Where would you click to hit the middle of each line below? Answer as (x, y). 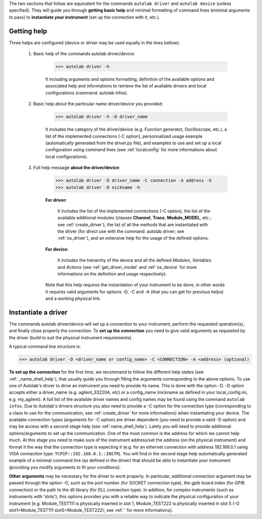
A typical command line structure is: (45, 346)
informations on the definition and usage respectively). (112, 274)
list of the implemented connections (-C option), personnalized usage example (124, 136)
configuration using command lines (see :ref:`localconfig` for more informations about (131, 150)
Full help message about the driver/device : (77, 168)
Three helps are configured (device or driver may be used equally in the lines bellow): (95, 43)
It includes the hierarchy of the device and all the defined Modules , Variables (134, 260)
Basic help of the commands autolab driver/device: (84, 54)
